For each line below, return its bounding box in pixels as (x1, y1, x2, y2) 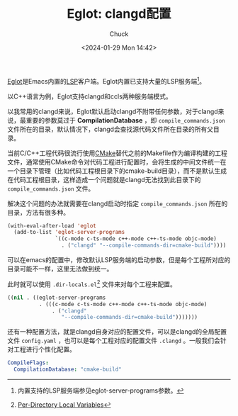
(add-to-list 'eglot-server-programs (13, 229, 125, 236)
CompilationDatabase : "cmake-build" (13, 366, 122, 373)
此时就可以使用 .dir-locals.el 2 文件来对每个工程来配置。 (7, 279, 177, 288)
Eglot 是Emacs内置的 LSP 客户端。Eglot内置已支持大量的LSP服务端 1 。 (7, 75, 206, 85)
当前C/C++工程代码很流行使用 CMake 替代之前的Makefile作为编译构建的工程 (7, 149, 228, 157)
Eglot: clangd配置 (67, 6, 171, 22)
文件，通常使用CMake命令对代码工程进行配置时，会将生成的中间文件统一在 (7, 157, 227, 166)
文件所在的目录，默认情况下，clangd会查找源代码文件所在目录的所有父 (7, 125, 214, 133)
